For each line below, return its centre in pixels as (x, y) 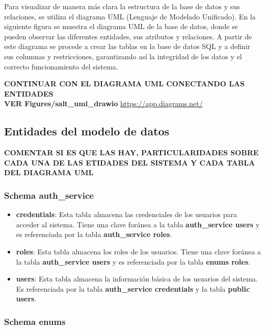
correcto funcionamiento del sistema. (61, 66)
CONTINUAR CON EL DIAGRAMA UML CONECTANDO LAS (124, 84)
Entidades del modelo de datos (87, 131)
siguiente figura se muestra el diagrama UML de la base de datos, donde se (121, 26)
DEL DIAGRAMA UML (49, 172)
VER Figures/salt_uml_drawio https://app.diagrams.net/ (103, 103)
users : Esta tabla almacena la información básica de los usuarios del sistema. (137, 279)
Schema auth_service (49, 195)
